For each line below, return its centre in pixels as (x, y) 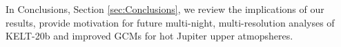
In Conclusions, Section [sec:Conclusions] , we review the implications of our (165, 9)
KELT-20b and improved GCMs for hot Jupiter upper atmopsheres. (149, 36)
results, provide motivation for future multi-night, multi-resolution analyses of (170, 22)
